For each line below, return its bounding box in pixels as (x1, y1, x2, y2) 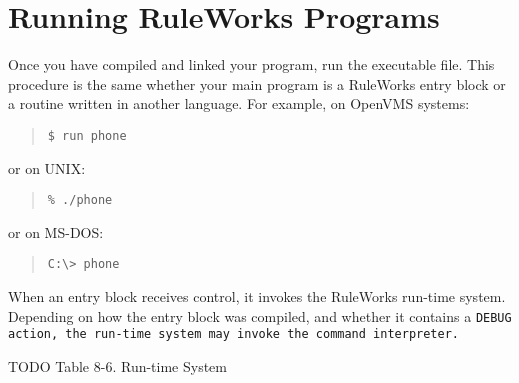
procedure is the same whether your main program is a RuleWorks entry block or (8, 73, 506, 94)
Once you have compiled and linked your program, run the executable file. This (8, 54, 495, 75)
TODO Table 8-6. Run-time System (8, 355, 228, 376)
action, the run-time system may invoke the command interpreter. (8, 327, 460, 342)
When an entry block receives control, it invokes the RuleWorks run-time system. (8, 286, 506, 307)
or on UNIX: (8, 157, 86, 178)
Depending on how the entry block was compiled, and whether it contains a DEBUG (8, 305, 512, 326)
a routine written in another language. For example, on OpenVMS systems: (8, 93, 470, 114)
